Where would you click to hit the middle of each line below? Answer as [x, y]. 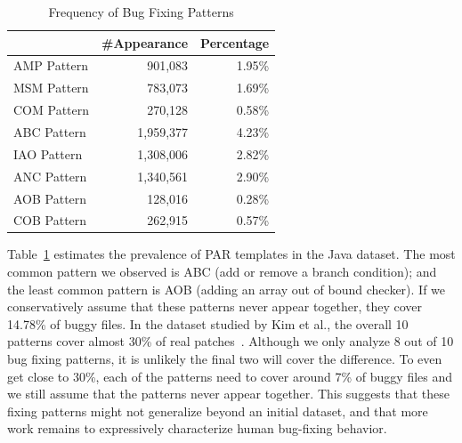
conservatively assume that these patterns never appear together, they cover [215, 306]
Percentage [235, 42]
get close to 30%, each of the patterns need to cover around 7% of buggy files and [230, 376]
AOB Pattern [50, 198]
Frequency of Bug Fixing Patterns [141, 12]
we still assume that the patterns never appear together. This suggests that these [229, 394]
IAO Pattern [48, 153]
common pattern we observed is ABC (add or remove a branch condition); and [222, 272]
